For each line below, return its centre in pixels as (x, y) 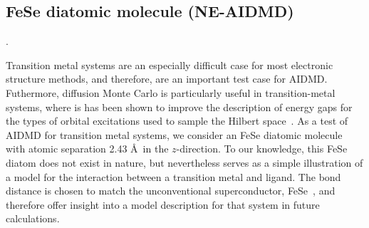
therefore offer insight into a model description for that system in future (163, 204)
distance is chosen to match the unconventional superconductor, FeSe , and (171, 191)
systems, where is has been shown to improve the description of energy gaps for (179, 107)
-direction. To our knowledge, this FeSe (262, 149)
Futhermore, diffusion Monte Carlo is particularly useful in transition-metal (171, 92)
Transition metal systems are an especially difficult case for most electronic (170, 64)
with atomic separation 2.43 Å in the (87, 149)
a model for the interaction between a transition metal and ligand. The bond (173, 176)
